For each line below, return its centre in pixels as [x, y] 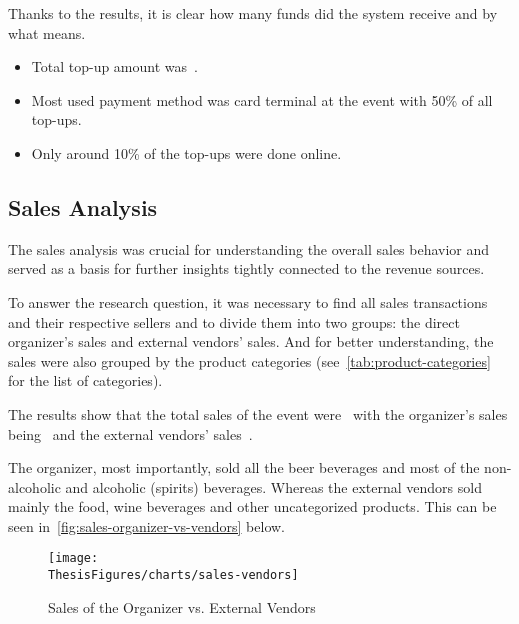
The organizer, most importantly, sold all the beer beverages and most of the [244, 467]
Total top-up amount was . [114, 66]
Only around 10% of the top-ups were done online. [186, 152]
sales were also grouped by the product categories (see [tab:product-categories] [249, 360]
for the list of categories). [85, 380]
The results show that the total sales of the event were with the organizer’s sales [258, 413]
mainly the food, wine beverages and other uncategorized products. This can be [252, 506]
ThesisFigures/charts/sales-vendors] [173, 575]
